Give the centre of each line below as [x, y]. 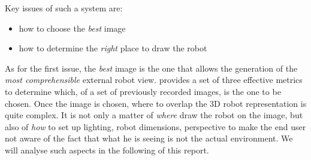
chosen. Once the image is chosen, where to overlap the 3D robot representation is [156, 103]
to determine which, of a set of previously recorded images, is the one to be [143, 91]
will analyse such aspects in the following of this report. [107, 150]
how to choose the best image [72, 28]
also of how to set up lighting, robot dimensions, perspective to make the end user [155, 126]
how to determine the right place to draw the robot [113, 48]
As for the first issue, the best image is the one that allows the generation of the [151, 68]
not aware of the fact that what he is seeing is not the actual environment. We [149, 138]
